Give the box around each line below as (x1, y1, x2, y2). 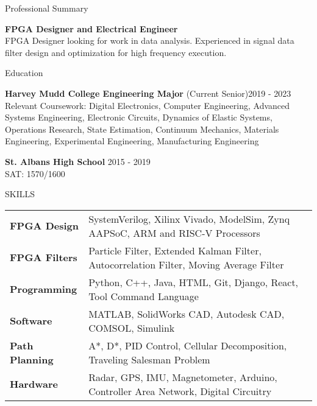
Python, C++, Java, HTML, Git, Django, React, (88, 275, 299, 289)
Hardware (10, 377, 58, 391)
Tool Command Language (88, 289, 199, 303)
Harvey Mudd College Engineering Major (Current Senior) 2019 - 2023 (5, 86, 291, 99)
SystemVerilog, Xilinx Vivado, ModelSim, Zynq (88, 211, 290, 226)
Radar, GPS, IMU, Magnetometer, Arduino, (88, 369, 277, 384)
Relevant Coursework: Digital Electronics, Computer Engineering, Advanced (5, 99, 290, 111)
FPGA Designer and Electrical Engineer (5, 22, 178, 35)
